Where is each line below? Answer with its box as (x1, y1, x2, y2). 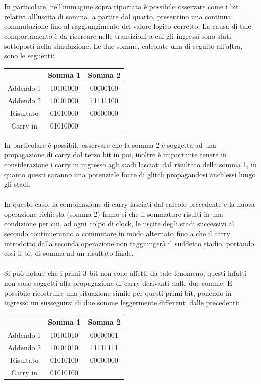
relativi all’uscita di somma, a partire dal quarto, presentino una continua (4, 11, 231, 21)
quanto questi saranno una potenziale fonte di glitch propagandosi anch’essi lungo (4, 169, 256, 179)
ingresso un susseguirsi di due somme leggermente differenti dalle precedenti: (4, 297, 240, 308)
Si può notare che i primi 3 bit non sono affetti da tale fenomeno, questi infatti (4, 268, 247, 278)
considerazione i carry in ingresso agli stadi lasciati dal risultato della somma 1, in (4, 159, 257, 169)
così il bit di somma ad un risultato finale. (4, 248, 134, 259)
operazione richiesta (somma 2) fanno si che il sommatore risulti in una (4, 208, 224, 219)
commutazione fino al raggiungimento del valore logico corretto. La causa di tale (4, 21, 251, 31)
